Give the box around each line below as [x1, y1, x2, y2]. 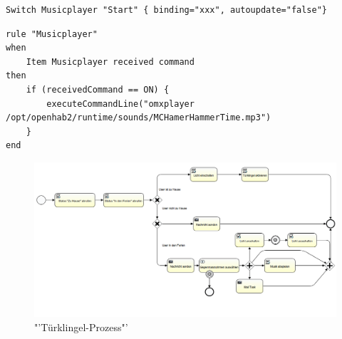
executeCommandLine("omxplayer [46, 98, 195, 109]
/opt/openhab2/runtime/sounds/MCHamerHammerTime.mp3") [6, 113, 271, 123]
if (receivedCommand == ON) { [26, 84, 170, 95]
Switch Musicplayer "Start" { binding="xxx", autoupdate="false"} [6, 5, 328, 15]
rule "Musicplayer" [6, 28, 98, 39]
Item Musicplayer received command [26, 56, 195, 67]
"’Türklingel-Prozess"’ [34, 319, 128, 334]
